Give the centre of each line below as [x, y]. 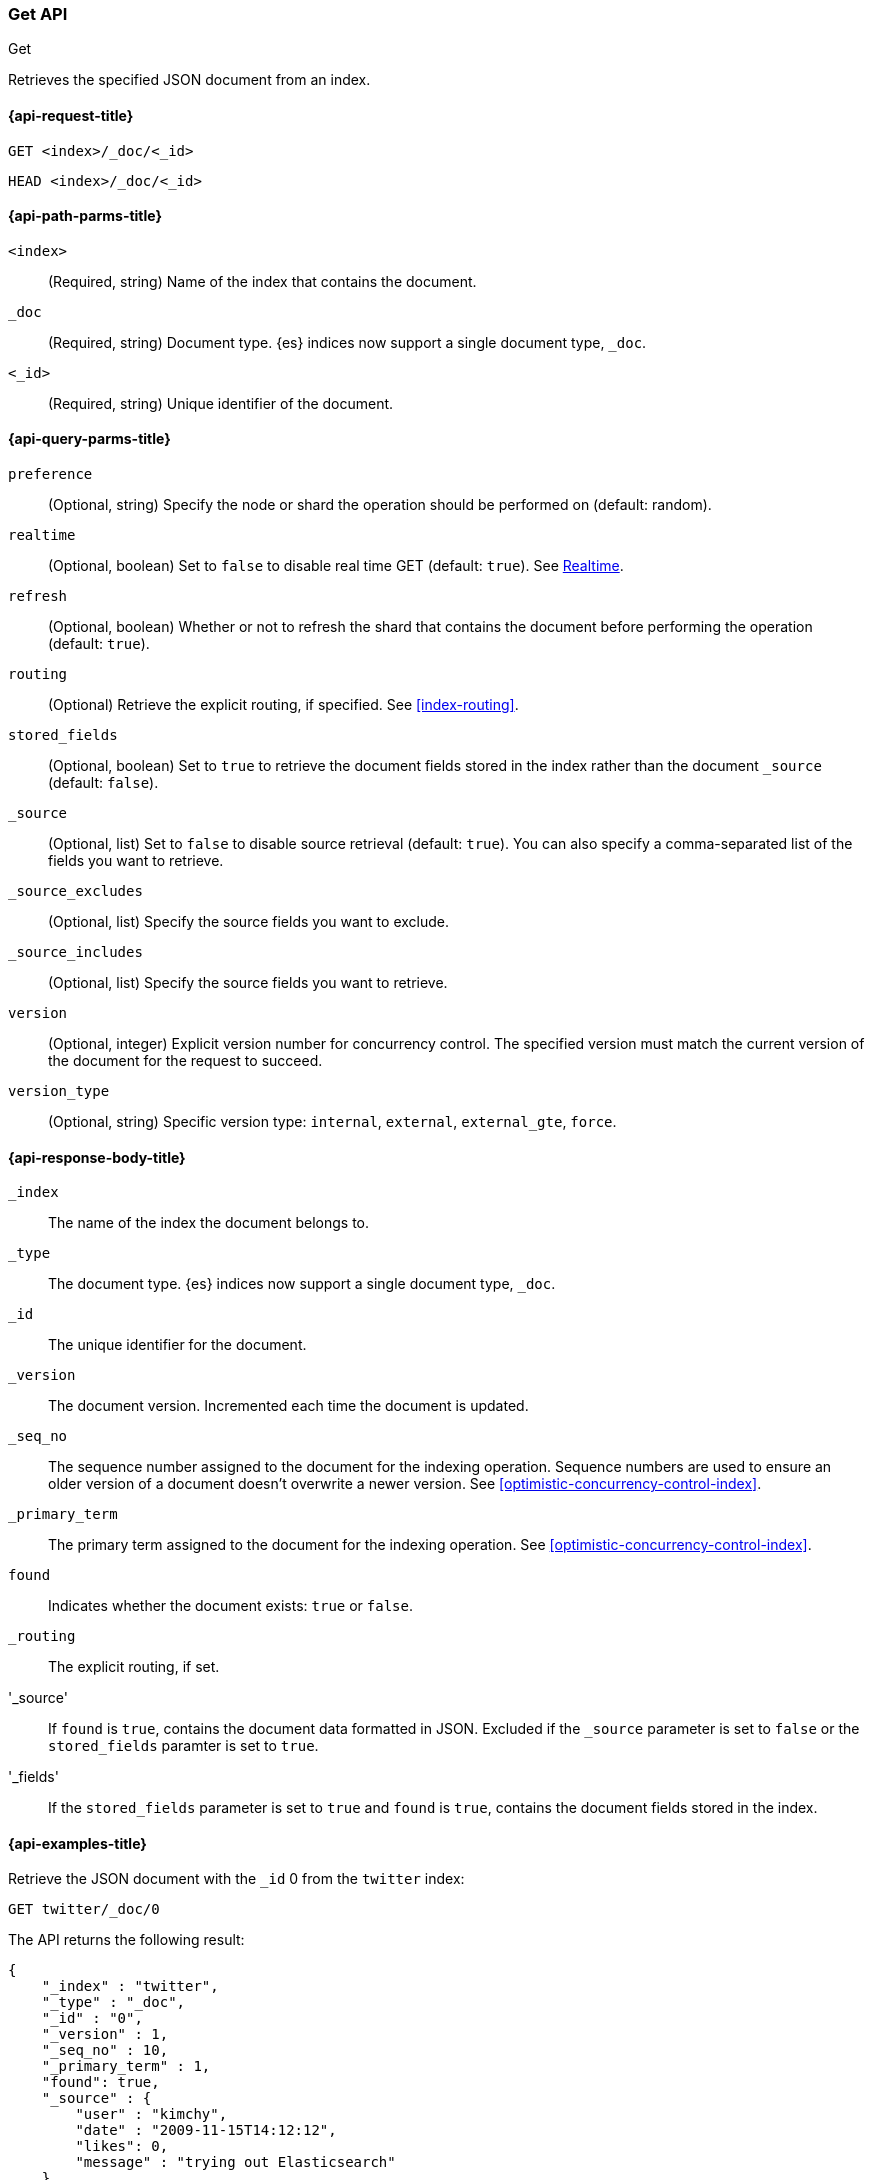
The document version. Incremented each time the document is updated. [288, 1406]
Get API [38, 14]
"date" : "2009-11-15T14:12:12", [206, 2130]
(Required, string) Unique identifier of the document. [221, 403]
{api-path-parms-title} [85, 216]
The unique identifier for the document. [177, 1345]
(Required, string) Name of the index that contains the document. [262, 281]
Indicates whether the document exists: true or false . [231, 1606]
